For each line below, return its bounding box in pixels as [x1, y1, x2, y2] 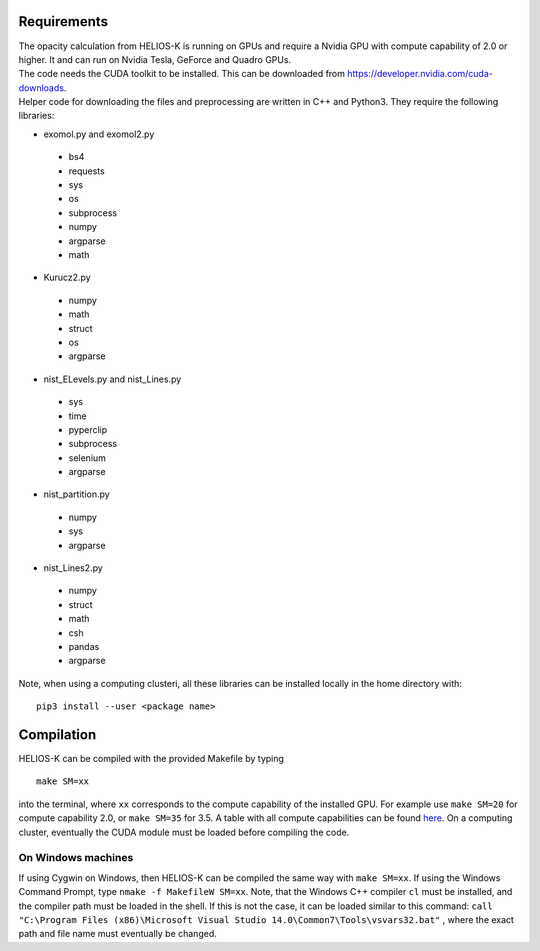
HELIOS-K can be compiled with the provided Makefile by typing [18, 753, 285, 765]
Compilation [18, 726, 97, 743]
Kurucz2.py [43, 271, 92, 284]
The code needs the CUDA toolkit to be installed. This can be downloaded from [18, 68, 345, 80]
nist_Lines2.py [43, 562, 104, 574]
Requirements [18, 13, 109, 30]
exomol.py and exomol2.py [43, 128, 155, 140]
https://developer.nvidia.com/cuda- [346, 68, 494, 80]
